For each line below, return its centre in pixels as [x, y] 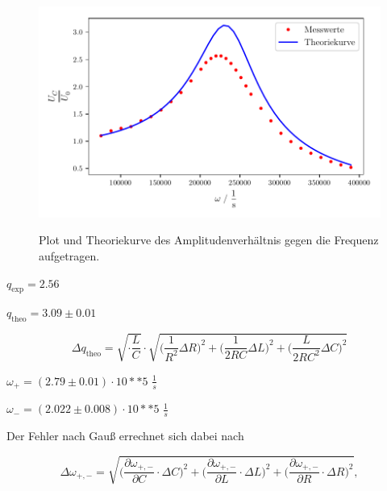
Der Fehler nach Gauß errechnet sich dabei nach [125, 436]
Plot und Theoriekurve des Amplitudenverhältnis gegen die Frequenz [209, 240]
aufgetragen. [69, 256]
